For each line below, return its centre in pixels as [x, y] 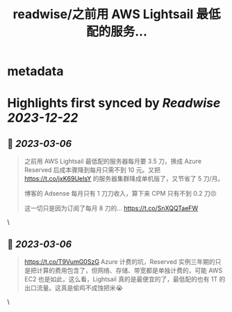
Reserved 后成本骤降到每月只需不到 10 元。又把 [92, 170]
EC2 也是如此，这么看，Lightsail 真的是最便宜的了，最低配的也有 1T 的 [125, 279]
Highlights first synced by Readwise [114, 103]
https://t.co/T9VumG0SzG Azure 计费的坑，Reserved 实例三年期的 [119, 262]
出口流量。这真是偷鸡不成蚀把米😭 [74, 288]
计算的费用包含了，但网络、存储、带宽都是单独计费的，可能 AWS [130, 270]
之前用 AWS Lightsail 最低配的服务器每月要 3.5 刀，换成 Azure [113, 162]
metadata [35, 71]
